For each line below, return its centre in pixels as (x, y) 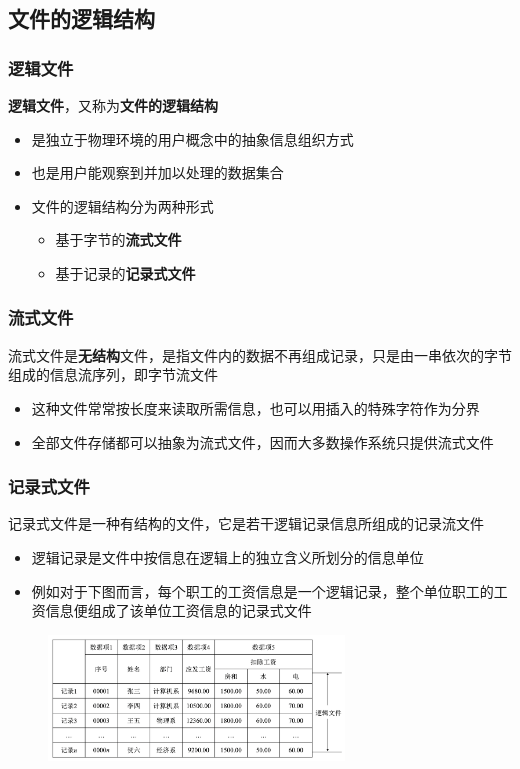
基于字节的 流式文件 (118, 239)
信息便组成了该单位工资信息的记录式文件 (178, 610)
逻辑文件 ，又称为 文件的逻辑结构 (113, 105)
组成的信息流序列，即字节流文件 (113, 374)
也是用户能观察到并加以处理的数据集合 (157, 172)
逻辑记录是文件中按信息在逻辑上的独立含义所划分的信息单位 (227, 556)
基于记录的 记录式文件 (125, 272)
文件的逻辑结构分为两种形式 (122, 205)
